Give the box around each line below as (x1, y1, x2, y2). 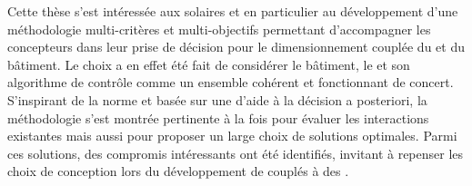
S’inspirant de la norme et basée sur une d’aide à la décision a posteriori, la (7, 90, 427, 109)
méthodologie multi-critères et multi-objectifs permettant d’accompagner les (7, 19, 431, 38)
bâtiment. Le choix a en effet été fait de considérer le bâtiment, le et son (7, 54, 410, 73)
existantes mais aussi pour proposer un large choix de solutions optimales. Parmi (7, 126, 457, 145)
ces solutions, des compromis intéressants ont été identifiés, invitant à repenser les (7, 143, 464, 162)
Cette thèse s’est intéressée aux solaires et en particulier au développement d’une (7, 2, 458, 20)
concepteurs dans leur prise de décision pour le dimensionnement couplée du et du (7, 37, 465, 56)
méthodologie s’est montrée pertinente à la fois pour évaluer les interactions (7, 108, 429, 127)
